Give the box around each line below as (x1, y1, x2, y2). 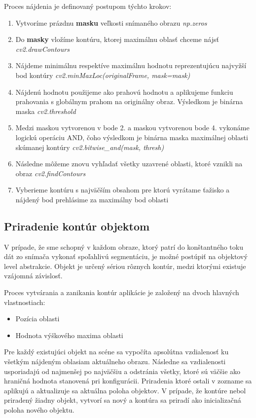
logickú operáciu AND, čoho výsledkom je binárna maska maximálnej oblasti (15, 132, 248, 142)
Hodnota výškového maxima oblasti (15, 330, 123, 340)
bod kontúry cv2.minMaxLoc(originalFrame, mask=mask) (15, 70, 190, 80)
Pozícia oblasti (15, 313, 60, 324)
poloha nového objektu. (4, 405, 74, 415)
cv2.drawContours (15, 43, 70, 54)
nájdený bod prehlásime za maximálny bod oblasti (15, 194, 169, 204)
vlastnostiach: (4, 297, 45, 307)
